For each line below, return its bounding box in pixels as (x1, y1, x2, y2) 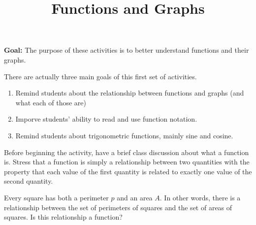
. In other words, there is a (160, 192, 241, 202)
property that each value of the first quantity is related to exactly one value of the (4, 166, 252, 176)
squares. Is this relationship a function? (4, 212, 123, 222)
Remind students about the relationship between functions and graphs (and (15, 88, 244, 98)
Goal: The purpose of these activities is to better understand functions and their (4, 45, 249, 55)
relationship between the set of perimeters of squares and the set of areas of (4, 202, 232, 212)
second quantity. (4, 176, 53, 186)
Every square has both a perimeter (4, 192, 109, 202)
